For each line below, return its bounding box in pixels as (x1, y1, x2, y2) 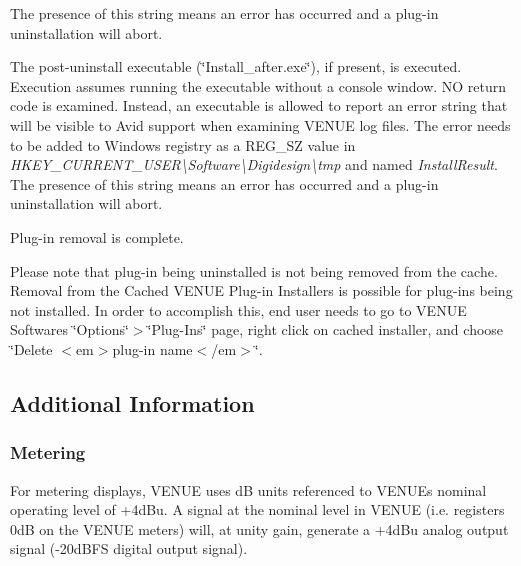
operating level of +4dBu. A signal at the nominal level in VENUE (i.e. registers (10, 499, 505, 520)
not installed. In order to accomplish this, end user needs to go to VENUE (10, 299, 467, 320)
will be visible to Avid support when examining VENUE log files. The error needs (10, 114, 511, 135)
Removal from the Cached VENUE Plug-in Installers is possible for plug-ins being (10, 280, 513, 301)
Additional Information (10, 387, 255, 418)
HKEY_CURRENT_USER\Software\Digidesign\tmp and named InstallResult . (10, 154, 498, 175)
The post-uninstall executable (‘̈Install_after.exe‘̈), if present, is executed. (10, 56, 462, 77)
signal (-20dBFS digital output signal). (10, 538, 248, 559)
